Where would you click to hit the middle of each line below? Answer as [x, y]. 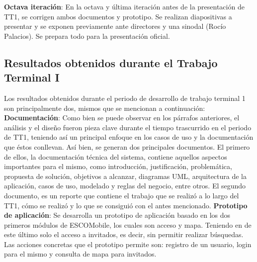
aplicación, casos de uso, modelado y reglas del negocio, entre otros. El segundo [125, 186]
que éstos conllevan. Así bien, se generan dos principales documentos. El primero [127, 146]
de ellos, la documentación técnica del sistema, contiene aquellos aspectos [116, 156]
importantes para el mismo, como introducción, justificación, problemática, [118, 166]
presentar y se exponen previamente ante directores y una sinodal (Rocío [115, 26]
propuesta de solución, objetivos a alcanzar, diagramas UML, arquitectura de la [125, 176]
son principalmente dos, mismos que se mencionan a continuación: [105, 108]
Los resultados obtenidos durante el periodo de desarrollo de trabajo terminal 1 [125, 98]
